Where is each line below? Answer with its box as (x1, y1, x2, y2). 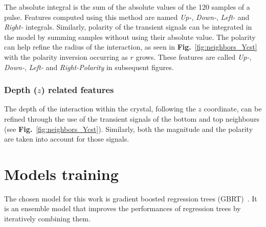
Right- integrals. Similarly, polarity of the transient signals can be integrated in (4, 21, 252, 32)
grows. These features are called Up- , (136, 51, 252, 62)
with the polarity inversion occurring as (4, 51, 128, 62)
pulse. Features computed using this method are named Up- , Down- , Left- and (4, 11, 250, 22)
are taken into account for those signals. (4, 133, 129, 144)
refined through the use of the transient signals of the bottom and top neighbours (4, 113, 260, 124)
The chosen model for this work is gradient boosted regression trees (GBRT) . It (4, 193, 257, 203)
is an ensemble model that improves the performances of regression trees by (4, 203, 241, 214)
